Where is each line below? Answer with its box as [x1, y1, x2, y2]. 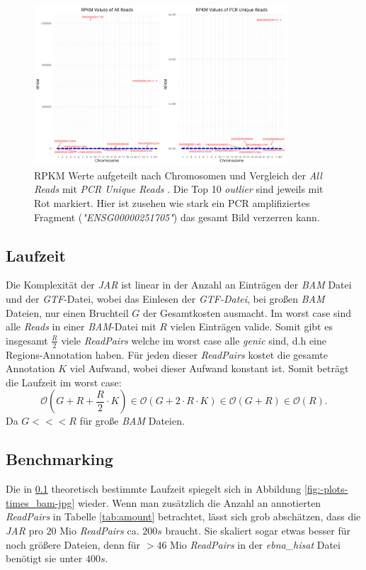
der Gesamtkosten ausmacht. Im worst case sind [142, 305, 352, 320]
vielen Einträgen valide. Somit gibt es [170, 319, 333, 334]
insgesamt [6, 332, 48, 347]
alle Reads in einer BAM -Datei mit [6, 319, 156, 334]
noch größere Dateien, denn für [6, 537, 141, 552]
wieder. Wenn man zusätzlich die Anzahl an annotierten [77, 495, 321, 510]
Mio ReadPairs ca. [59, 522, 139, 537]
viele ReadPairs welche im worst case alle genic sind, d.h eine [61, 332, 327, 347]
